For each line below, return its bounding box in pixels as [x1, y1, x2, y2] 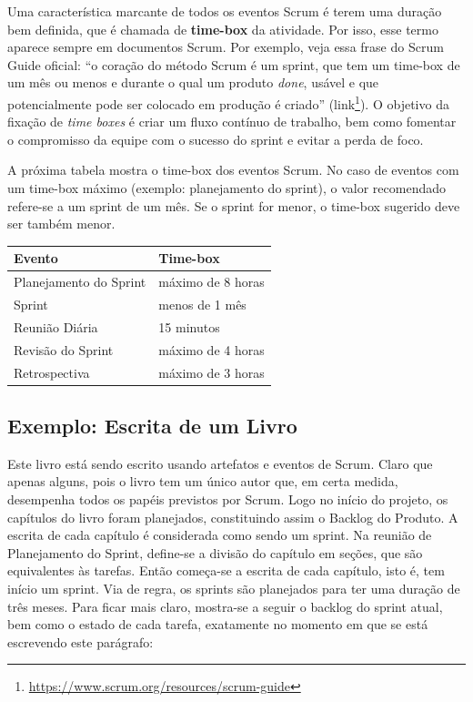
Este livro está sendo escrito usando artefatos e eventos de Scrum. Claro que [7, 453, 433, 473]
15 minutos [158, 317, 220, 336]
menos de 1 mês [158, 294, 247, 313]
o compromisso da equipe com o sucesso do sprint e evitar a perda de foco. [7, 129, 424, 148]
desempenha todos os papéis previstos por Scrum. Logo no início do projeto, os [7, 489, 448, 508]
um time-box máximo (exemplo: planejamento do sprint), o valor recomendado [7, 178, 447, 197]
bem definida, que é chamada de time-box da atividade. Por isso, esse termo [7, 19, 438, 38]
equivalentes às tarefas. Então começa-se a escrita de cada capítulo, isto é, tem [7, 561, 445, 580]
